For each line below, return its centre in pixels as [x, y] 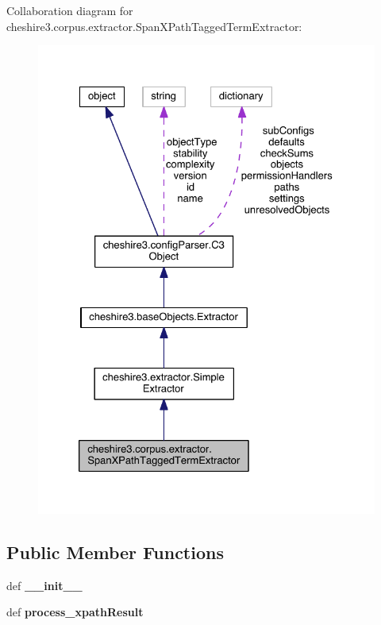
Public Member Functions [115, 552]
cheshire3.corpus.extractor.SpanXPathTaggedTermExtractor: [154, 26]
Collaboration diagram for [70, 10]
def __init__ [44, 585]
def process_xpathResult [75, 612]
